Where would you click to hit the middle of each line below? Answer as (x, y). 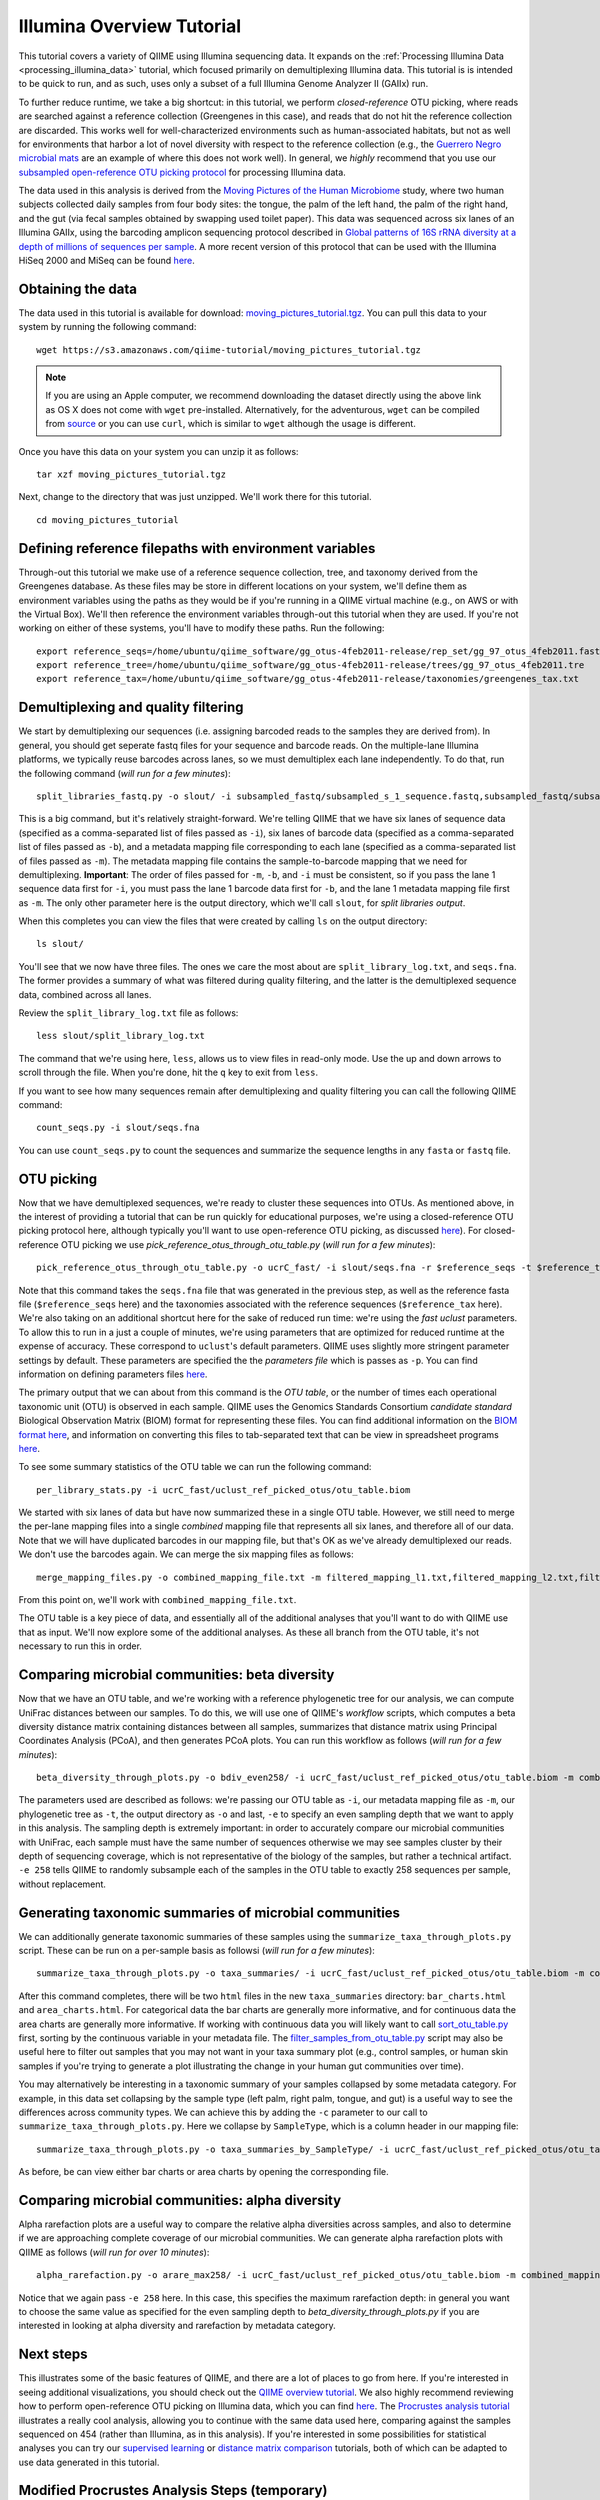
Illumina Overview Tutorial (130, 26)
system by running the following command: (107, 327)
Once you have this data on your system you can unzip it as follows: (158, 451)
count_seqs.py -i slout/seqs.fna (118, 1128)
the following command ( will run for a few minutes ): (124, 773)
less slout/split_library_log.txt (120, 1036)
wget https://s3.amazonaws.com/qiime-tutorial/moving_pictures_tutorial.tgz (229, 349)
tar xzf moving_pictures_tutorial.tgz (131, 474)
